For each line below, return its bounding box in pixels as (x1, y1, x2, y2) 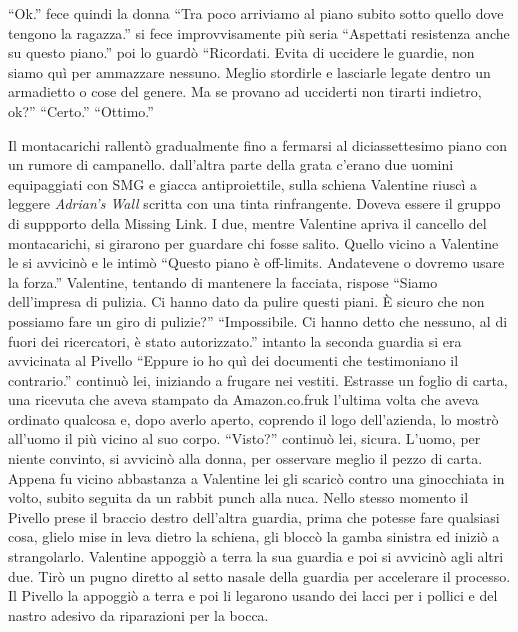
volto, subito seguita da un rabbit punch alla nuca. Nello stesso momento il (8, 487, 469, 508)
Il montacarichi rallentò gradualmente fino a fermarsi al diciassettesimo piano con (8, 134, 508, 155)
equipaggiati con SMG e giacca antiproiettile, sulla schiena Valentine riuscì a (8, 173, 478, 194)
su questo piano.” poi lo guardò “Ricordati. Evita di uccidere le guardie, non (8, 42, 475, 63)
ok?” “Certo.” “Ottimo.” (8, 100, 154, 121)
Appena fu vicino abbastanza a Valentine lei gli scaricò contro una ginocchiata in (8, 467, 505, 488)
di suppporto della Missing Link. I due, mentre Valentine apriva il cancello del (8, 212, 487, 233)
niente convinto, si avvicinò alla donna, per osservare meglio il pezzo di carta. (8, 448, 483, 469)
